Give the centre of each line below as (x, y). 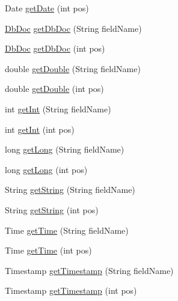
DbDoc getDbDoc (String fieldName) (73, 28)
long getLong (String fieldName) (65, 149)
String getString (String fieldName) (70, 190)
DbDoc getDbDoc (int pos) (55, 48)
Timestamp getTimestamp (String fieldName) (89, 270)
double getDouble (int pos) (54, 89)
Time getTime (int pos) (48, 250)
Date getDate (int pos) (47, 8)
